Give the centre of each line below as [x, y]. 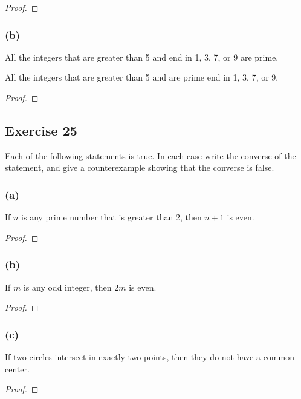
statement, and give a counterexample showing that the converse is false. [140, 167]
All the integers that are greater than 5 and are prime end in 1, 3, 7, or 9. [142, 77]
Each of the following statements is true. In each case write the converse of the [150, 155]
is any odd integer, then [67, 287]
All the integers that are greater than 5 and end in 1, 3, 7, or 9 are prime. [142, 57]
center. [17, 368]
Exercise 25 [41, 130]
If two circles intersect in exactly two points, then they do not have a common [150, 357]
